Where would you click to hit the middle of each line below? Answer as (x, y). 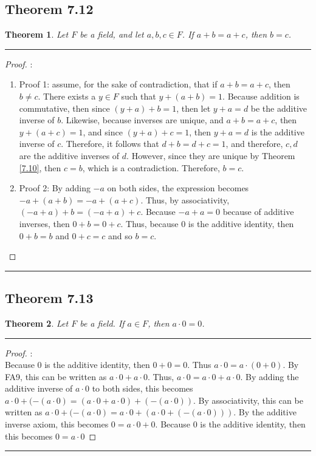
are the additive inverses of (69, 155)
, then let (194, 108)
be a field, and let (112, 34)
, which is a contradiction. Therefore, (151, 167)
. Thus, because (149, 223)
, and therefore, (254, 144)
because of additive (258, 212)
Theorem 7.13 (49, 298)
